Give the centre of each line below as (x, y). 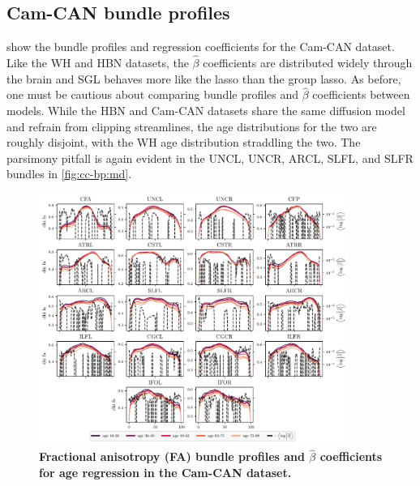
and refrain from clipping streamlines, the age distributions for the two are (192, 126)
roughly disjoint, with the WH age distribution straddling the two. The (184, 142)
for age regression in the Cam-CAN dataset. (165, 472)
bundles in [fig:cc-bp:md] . (69, 174)
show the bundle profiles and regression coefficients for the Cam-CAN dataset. (201, 47)
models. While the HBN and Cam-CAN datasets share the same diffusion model (206, 111)
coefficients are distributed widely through (308, 63)
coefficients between (361, 94)
